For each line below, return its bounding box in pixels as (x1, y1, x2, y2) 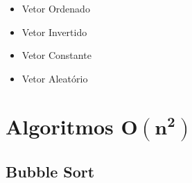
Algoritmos (6, 112, 114, 140)
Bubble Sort (6, 160, 95, 182)
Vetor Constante (21, 48, 91, 62)
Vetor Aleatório (21, 71, 88, 85)
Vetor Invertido (21, 24, 87, 39)
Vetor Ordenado (21, 1, 90, 15)
